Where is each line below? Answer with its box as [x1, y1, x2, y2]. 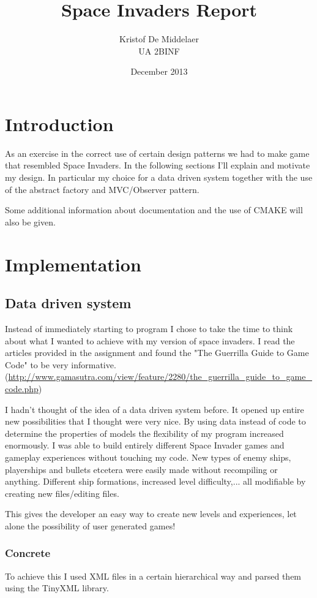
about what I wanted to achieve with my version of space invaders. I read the [5, 334, 295, 347]
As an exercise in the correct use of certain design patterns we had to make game [5, 146, 310, 159]
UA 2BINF [138, 44, 180, 57]
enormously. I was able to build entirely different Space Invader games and [5, 439, 285, 452]
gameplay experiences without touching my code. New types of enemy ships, [5, 450, 291, 463]
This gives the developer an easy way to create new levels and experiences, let [5, 507, 297, 520]
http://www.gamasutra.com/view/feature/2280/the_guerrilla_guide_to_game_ [8, 370, 312, 383]
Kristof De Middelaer [119, 32, 199, 45]
